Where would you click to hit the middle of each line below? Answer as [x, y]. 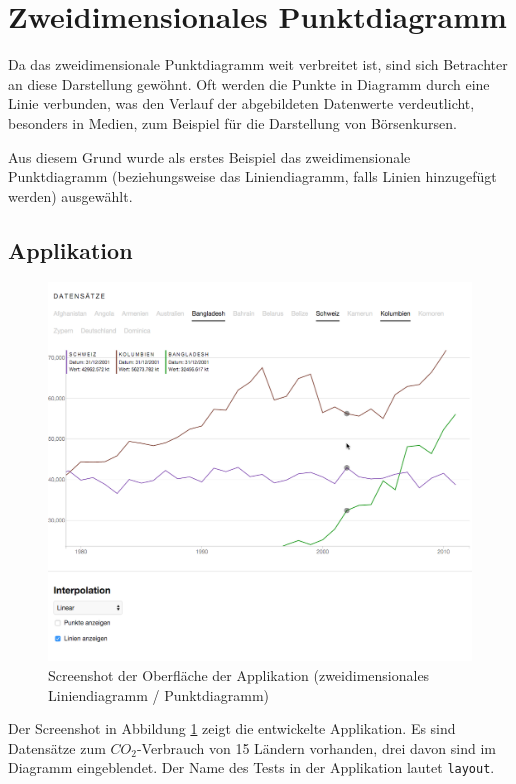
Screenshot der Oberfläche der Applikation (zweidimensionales [239, 674]
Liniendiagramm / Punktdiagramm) [159, 694]
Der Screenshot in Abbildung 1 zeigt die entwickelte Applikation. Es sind [232, 728]
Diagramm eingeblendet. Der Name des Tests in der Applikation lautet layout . [251, 767]
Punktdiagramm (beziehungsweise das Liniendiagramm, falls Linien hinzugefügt [252, 176]
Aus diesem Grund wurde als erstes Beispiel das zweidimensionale [209, 156]
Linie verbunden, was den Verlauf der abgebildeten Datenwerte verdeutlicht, [241, 103]
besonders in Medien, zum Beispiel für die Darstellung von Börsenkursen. [232, 122]
